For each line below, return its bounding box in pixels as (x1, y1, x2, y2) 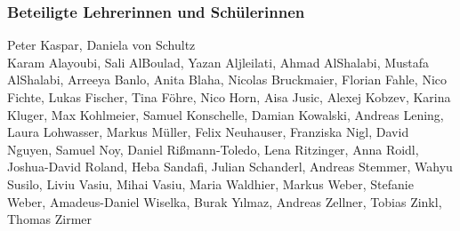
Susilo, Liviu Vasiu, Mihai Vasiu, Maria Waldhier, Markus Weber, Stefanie (7, 174, 414, 193)
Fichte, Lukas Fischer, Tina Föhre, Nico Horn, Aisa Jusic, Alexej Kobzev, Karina (7, 88, 451, 106)
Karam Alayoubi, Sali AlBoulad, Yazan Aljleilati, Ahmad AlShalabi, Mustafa (7, 52, 430, 71)
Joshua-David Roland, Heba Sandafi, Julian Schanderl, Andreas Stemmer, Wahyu (7, 157, 453, 176)
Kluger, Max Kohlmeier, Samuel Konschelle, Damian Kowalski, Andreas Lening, (7, 105, 444, 123)
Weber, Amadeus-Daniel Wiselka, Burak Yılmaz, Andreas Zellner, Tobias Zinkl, (7, 192, 442, 211)
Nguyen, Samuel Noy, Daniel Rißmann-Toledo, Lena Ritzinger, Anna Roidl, (7, 139, 419, 158)
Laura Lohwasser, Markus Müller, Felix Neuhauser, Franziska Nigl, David (7, 123, 409, 141)
